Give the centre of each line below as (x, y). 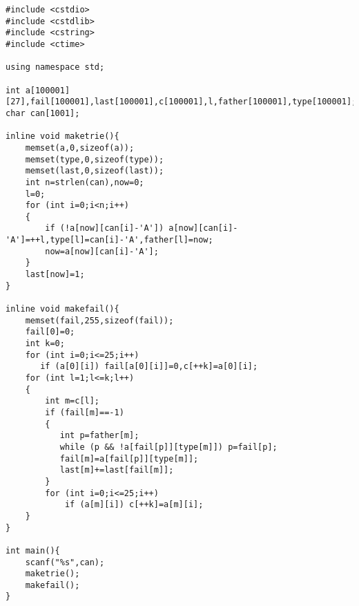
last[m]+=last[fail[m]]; (117, 470)
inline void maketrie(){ (62, 136)
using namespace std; (55, 67)
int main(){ (33, 550)
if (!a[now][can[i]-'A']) (105, 228)
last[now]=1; (55, 275)
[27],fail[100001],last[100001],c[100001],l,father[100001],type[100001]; (181, 102)
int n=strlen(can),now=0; (85, 182)
